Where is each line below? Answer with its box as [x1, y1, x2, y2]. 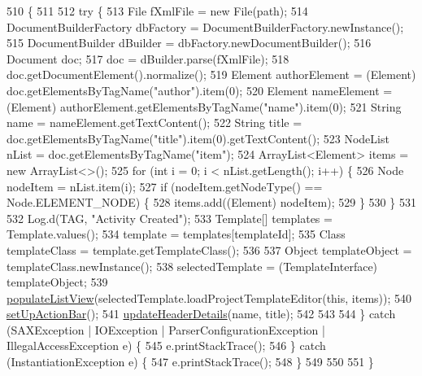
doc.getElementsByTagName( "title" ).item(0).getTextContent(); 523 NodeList [7, 129, 389, 146]
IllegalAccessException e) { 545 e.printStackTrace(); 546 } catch [7, 337, 326, 354]
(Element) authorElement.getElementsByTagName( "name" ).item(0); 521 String [7, 98, 402, 115]
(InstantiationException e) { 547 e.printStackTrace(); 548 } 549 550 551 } [7, 353, 374, 370]
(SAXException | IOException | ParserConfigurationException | [7, 321, 325, 338]
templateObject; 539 [7, 273, 108, 291]
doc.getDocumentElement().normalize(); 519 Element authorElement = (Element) [7, 66, 416, 83]
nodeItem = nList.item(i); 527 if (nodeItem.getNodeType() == [7, 177, 323, 195]
